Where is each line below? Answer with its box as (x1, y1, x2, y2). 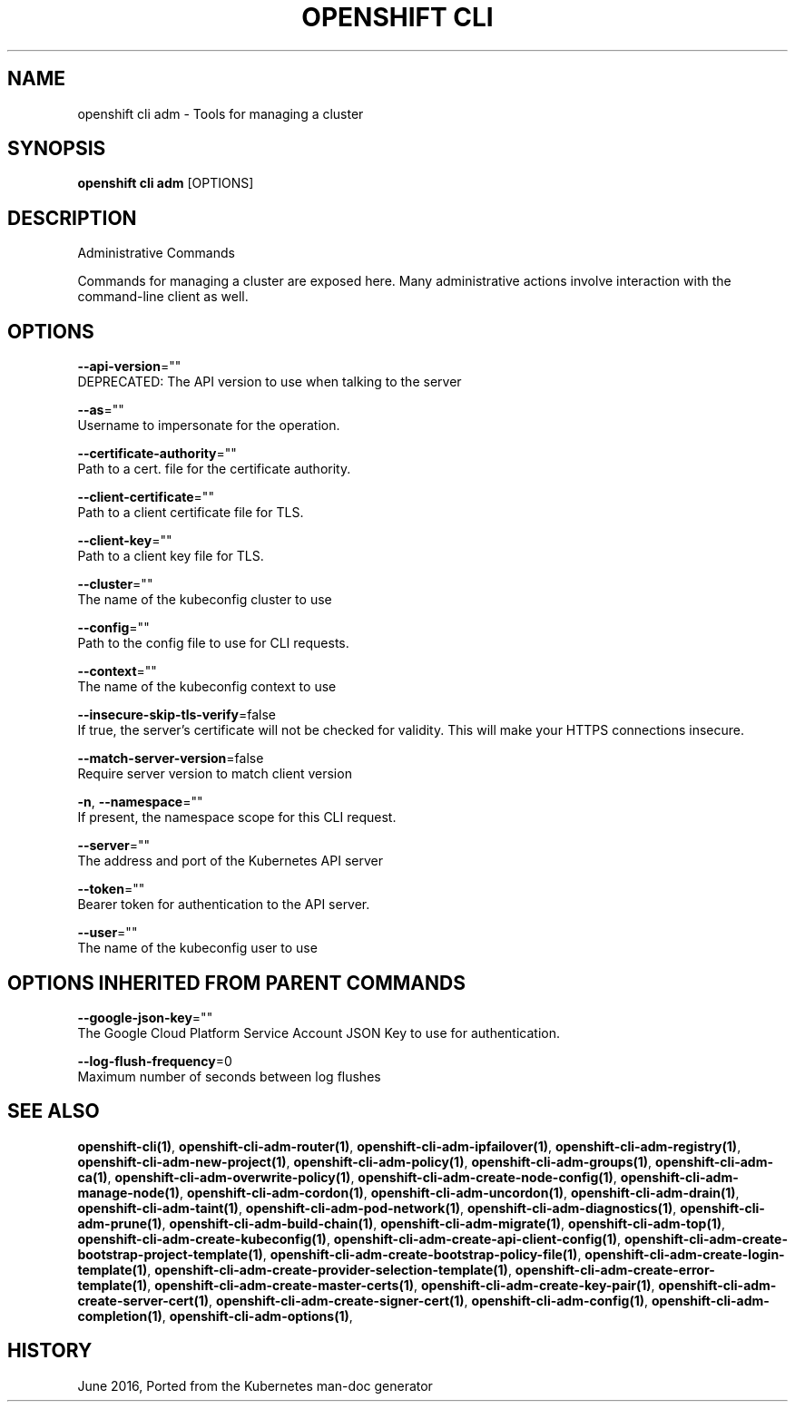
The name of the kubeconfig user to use (77, 940, 318, 956)
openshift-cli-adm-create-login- (584, 1246, 785, 1262)
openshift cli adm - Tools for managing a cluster (77, 105, 364, 122)
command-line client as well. (77, 289, 249, 305)
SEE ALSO (7, 1100, 100, 1123)
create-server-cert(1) (77, 1292, 210, 1308)
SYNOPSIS (7, 137, 106, 161)
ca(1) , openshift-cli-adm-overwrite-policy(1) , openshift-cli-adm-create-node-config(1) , (77, 1169, 617, 1185)
